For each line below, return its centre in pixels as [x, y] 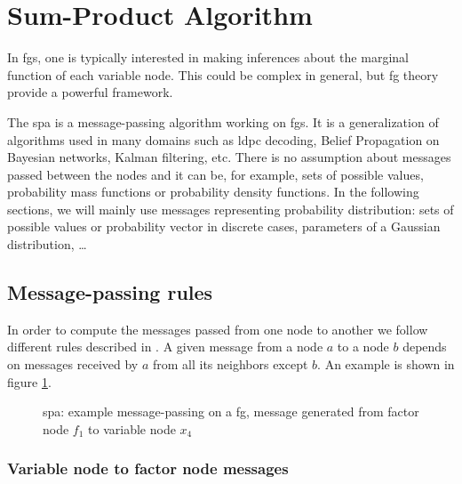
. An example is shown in [386, 364]
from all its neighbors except [230, 364]
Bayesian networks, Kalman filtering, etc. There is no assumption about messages [229, 157]
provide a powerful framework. [90, 92]
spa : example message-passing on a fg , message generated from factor [231, 411]
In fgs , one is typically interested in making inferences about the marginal [208, 57]
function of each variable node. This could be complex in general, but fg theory [223, 74]
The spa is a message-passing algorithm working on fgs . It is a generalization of [223, 121]
